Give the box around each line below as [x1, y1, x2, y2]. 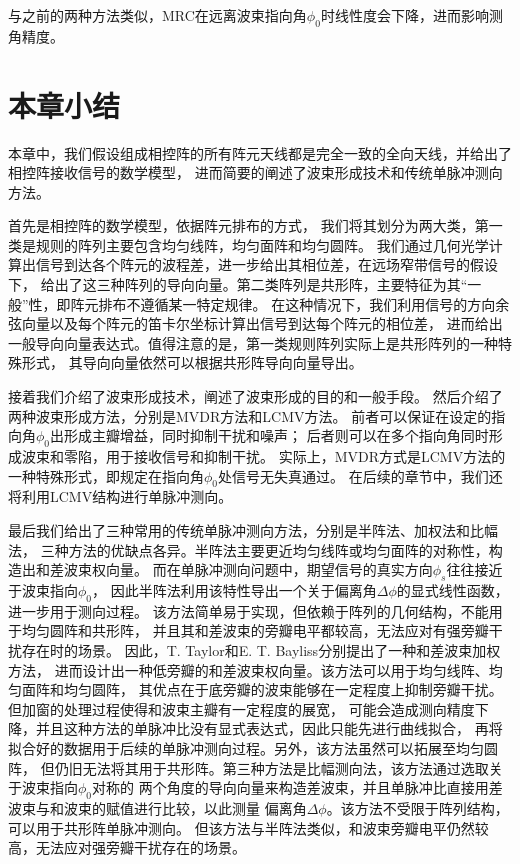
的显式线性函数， [396, 580, 509, 600]
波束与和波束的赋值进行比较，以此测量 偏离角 [8, 797, 307, 818]
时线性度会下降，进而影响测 [320, 5, 503, 25]
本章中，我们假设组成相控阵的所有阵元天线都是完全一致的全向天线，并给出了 [8, 142, 512, 163]
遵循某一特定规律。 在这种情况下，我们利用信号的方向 [140, 293, 496, 314]
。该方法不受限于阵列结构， [326, 797, 509, 818]
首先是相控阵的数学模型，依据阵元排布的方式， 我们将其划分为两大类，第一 [8, 215, 503, 236]
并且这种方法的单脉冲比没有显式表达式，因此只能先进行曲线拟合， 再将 [35, 718, 503, 739]
